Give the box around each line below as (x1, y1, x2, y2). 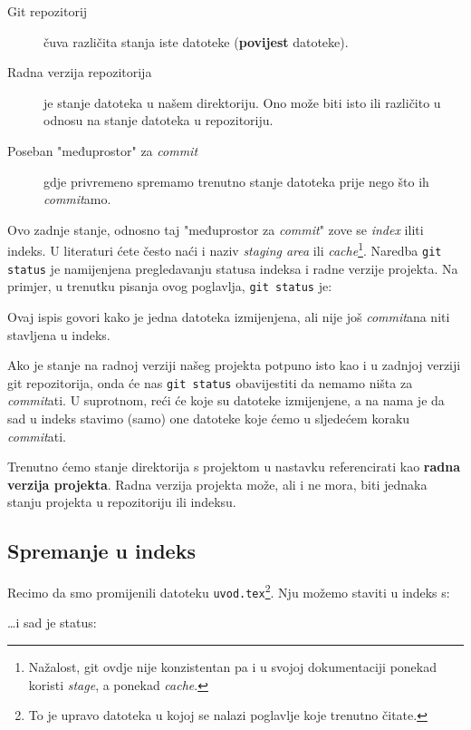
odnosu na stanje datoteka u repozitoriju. (43, 111, 274, 130)
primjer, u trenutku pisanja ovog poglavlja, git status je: (7, 277, 332, 296)
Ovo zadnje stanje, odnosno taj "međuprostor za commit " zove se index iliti (7, 219, 424, 238)
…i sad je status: (7, 613, 97, 632)
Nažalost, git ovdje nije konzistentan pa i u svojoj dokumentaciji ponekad (28, 657, 437, 676)
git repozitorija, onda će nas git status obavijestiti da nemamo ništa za (7, 373, 413, 392)
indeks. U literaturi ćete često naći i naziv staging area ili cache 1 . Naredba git (7, 238, 442, 259)
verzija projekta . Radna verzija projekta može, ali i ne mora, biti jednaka (7, 474, 428, 493)
